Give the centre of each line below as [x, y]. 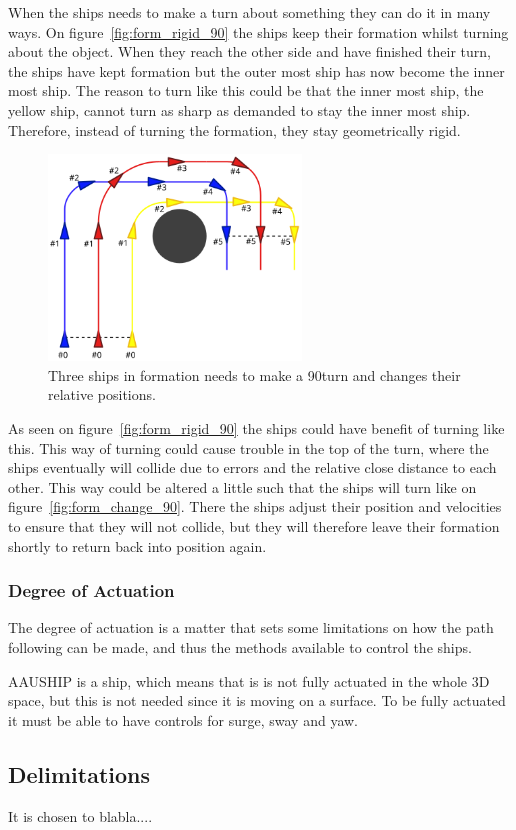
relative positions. [102, 394]
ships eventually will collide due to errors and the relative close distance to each [252, 467]
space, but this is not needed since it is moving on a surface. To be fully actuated [257, 700]
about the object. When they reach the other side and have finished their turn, [249, 51]
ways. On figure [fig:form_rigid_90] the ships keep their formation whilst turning [258, 31]
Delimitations [79, 773]
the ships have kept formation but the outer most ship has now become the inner [256, 70]
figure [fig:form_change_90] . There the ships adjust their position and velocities [255, 506]
